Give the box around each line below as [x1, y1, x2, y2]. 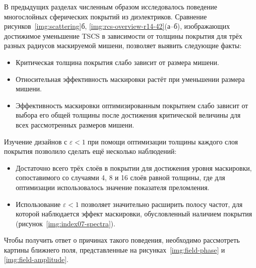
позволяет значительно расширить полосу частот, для [81, 199, 243, 209]
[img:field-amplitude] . [4, 254, 68, 265]
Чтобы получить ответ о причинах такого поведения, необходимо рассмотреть [4, 235, 240, 245]
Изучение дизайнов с [4, 136, 67, 146]
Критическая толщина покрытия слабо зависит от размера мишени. [15, 57, 219, 67]
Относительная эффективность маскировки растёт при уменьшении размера [15, 73, 245, 84]
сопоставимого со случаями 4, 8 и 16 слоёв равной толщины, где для [15, 172, 225, 183]
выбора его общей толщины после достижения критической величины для [15, 110, 241, 120]
